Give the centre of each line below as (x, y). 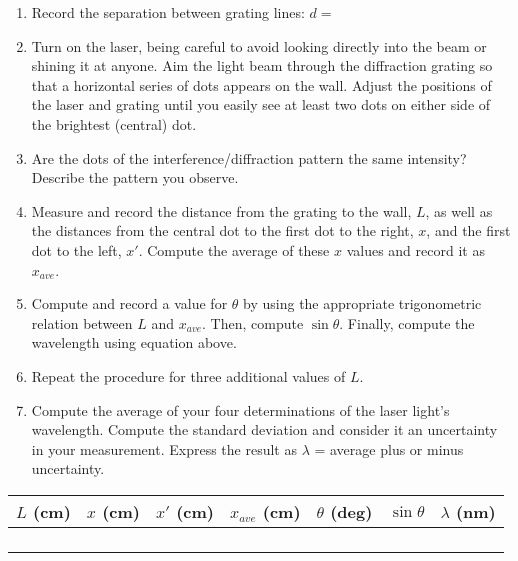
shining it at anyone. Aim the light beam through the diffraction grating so (262, 65)
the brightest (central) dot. (114, 123)
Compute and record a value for (129, 303)
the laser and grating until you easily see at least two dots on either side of (261, 104)
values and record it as (415, 249)
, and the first (468, 230)
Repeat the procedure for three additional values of (188, 375)
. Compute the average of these (234, 249)
